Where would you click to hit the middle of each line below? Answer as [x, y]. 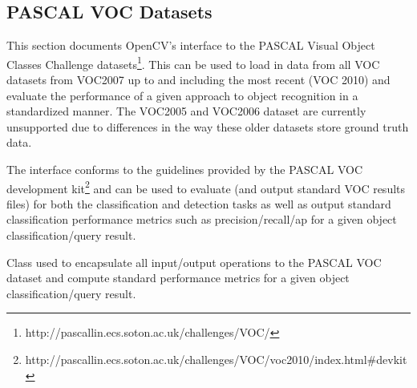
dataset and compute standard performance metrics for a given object [178, 278]
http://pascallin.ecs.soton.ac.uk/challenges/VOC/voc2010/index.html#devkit [216, 360]
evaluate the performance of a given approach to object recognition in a [182, 95]
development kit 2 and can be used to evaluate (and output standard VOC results [206, 187]
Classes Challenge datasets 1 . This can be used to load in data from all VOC [193, 63]
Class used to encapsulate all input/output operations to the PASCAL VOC [194, 262]
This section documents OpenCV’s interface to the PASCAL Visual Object [191, 45]
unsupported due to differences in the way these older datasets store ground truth [208, 126]
